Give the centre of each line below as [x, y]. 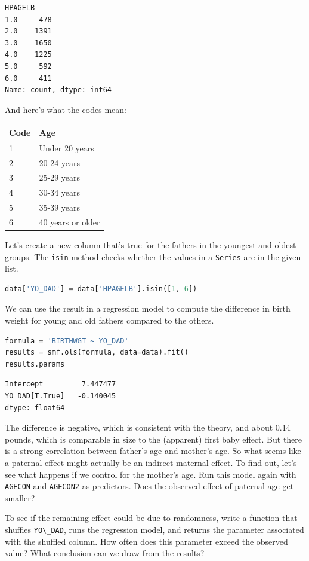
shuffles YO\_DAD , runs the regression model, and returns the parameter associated [154, 529]
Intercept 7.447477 [61, 384]
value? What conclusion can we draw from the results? [105, 553]
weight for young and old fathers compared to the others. [109, 320]
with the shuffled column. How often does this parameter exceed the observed [146, 541]
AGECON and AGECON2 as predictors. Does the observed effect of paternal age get [149, 486]
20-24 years [60, 162]
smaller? [20, 497]
